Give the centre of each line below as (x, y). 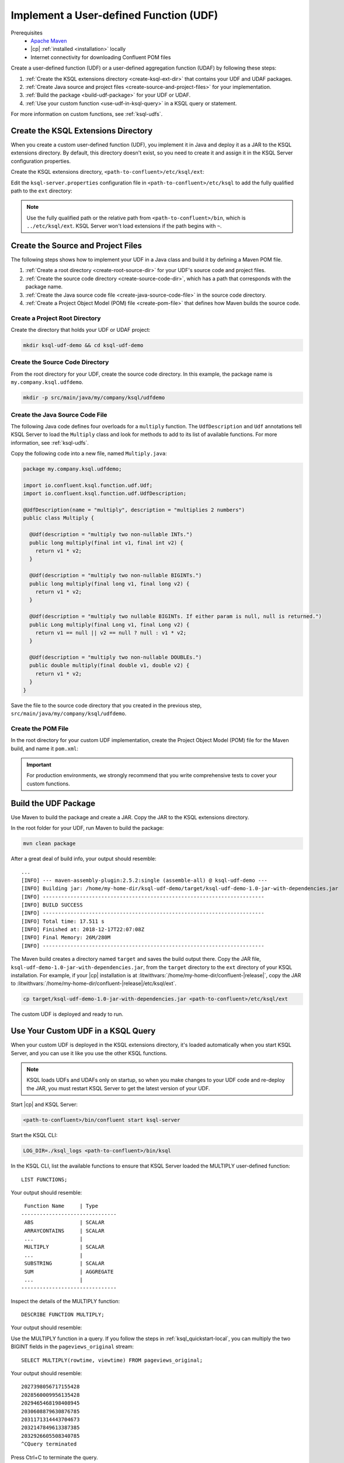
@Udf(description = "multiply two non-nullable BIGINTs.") (116, 576)
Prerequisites (27, 33)
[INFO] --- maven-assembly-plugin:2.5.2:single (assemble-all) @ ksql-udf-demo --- (145, 880)
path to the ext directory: (41, 191)
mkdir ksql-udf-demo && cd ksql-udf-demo (83, 346)
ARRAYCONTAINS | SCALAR (64, 1231)
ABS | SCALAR (64, 1222)
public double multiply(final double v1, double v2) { (110, 665)
